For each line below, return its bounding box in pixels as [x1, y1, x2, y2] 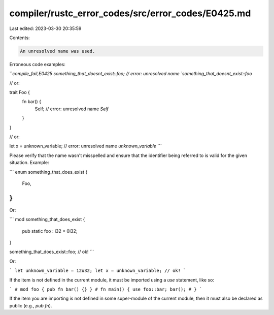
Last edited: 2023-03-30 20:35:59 [9, 25, 82, 31]
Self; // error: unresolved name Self [35, 106, 109, 112]
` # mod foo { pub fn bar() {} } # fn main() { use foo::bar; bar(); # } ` [9, 287, 202, 292]
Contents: [9, 35, 30, 41]
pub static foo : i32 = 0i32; [22, 228, 78, 234]
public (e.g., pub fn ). [9, 302, 52, 308]
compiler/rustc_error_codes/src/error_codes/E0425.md [9, 8, 251, 19]
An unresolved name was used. [20, 48, 95, 54]
